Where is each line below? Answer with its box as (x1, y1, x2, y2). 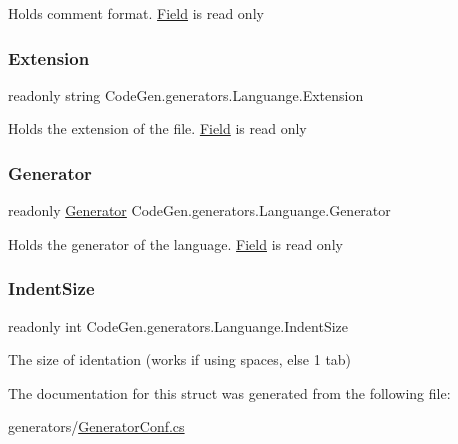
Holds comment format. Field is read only (8, 3, 264, 23)
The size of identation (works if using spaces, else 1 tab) (8, 349, 352, 370)
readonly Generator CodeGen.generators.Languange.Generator (8, 200, 391, 221)
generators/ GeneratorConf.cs (8, 416, 185, 437)
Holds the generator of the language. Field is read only (8, 233, 343, 254)
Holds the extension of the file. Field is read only (8, 118, 307, 139)
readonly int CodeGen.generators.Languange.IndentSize (8, 315, 349, 336)
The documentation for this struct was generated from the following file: (8, 382, 451, 403)
